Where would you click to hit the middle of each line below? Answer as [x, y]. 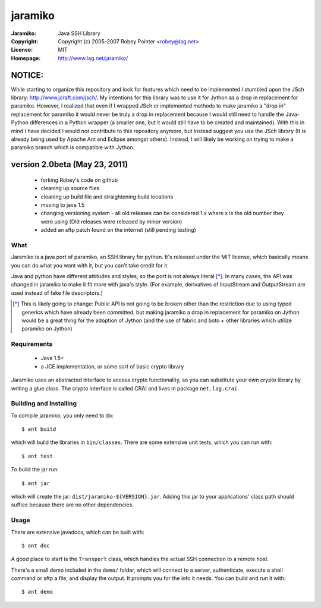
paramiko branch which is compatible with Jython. [73, 147]
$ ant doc [36, 546]
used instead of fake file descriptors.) [57, 293]
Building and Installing [44, 404]
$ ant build [39, 429]
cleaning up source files [70, 188]
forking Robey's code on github [79, 180]
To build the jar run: [35, 470]
